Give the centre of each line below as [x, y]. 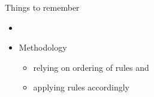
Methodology [43, 47]
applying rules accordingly [81, 87]
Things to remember [42, 7]
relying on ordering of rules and [91, 67]
